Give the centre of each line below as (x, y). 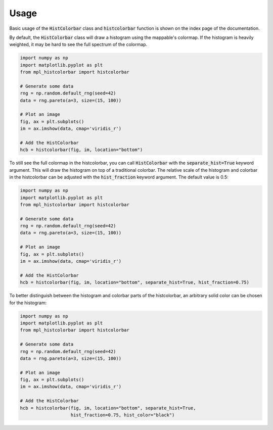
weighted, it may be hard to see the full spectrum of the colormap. (78, 44)
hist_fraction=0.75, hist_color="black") (123, 415)
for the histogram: (28, 303)
